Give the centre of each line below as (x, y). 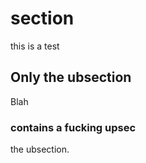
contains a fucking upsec (73, 127)
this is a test (35, 46)
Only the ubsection (71, 77)
